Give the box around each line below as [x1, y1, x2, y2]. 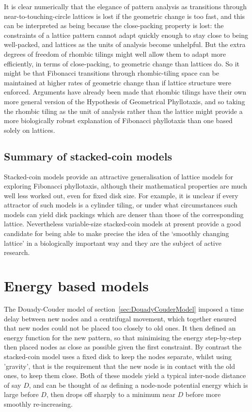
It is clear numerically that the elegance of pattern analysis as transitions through [4, 1, 247, 11]
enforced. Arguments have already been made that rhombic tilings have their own [4, 87, 247, 97]
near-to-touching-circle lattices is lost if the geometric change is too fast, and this [4, 11, 245, 21]
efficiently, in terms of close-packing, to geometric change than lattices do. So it [4, 58, 239, 68]
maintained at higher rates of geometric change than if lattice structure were [4, 77, 231, 87]
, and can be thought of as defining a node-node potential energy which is [29, 380, 248, 390]
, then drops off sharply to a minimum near [46, 389, 175, 399]
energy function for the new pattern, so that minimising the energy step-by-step [4, 332, 241, 342]
